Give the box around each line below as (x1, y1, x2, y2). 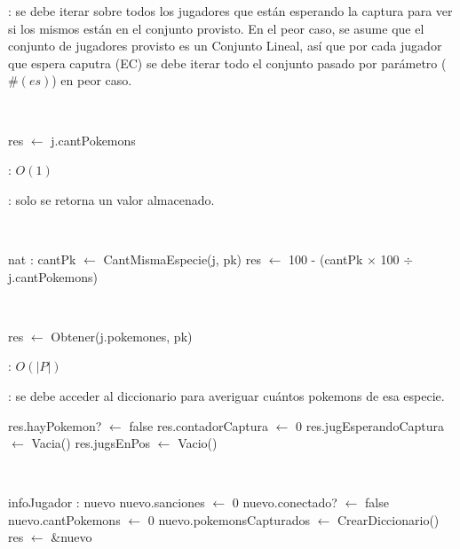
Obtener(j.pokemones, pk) (51, 326, 193, 345)
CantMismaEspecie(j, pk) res (103, 249, 261, 268)
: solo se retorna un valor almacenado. (8, 190, 215, 208)
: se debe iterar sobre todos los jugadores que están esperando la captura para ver (8, 2, 453, 20)
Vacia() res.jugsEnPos (31, 434, 151, 452)
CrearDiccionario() (337, 510, 440, 529)
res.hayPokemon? (8, 416, 102, 435)
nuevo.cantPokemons (8, 510, 121, 529)
